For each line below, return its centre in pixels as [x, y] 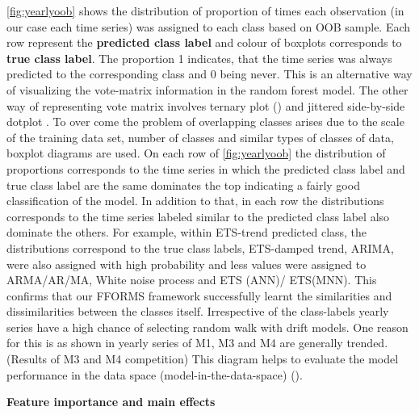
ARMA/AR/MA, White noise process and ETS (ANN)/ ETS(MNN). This [192, 280]
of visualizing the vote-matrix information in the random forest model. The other [207, 89]
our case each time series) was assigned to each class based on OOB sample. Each [209, 26]
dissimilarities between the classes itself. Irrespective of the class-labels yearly [198, 311]
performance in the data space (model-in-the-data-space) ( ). [155, 374]
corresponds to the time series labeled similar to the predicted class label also [198, 216]
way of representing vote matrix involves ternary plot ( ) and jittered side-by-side [206, 105]
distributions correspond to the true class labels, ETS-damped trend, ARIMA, [200, 247]
